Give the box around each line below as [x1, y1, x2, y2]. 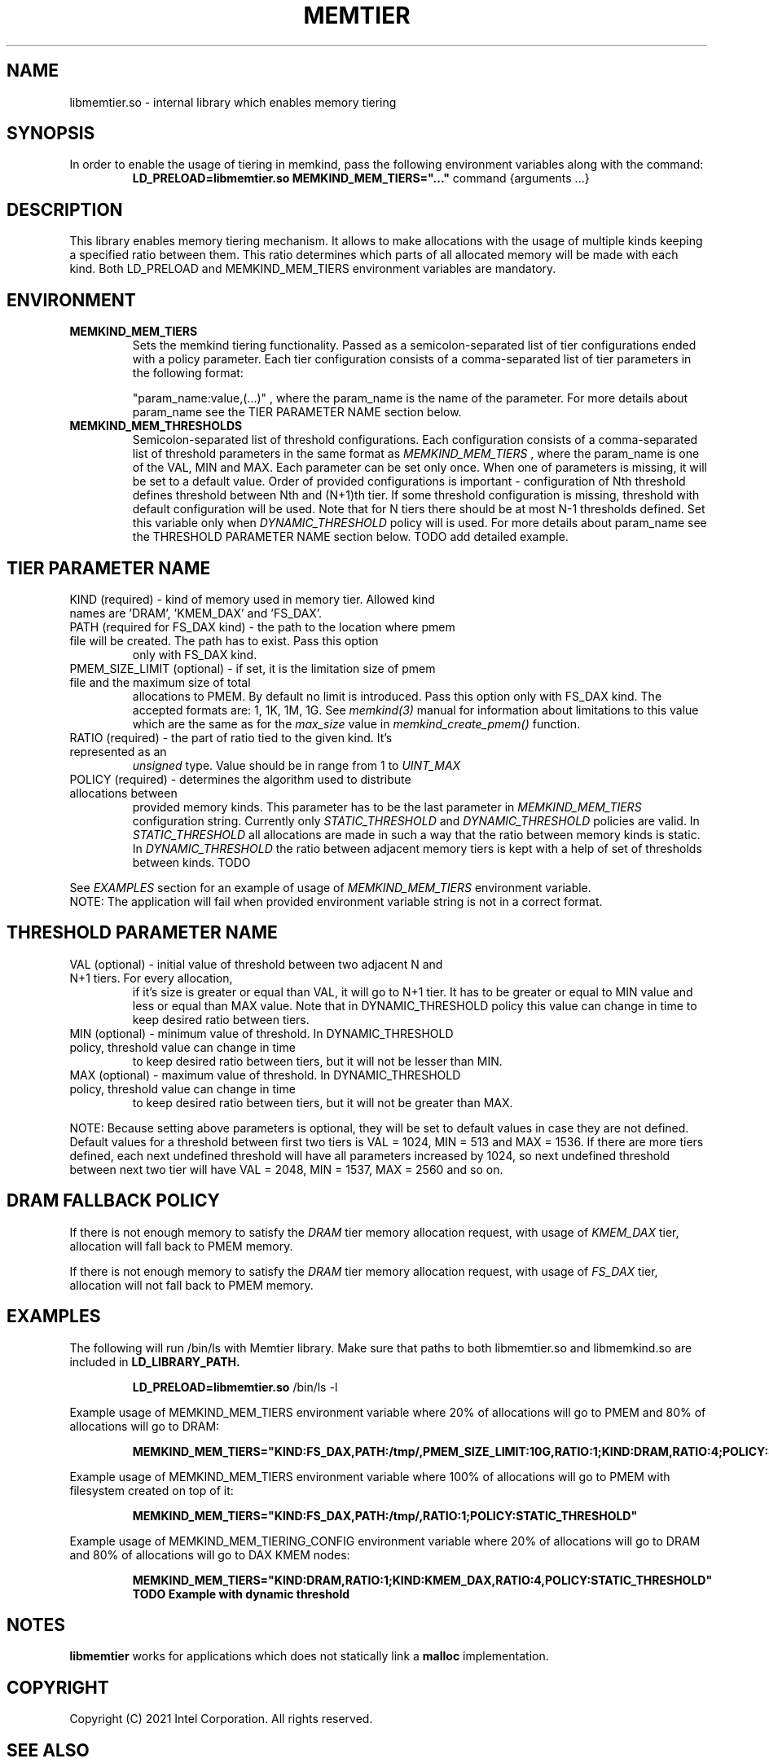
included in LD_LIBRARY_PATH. [69, 1354, 240, 1369]
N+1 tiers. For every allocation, [69, 970, 233, 985]
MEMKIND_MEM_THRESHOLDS [69, 419, 243, 433]
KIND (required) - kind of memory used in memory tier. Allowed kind [69, 591, 435, 606]
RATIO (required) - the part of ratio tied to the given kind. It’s [69, 730, 393, 745]
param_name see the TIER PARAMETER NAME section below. [132, 405, 462, 420]
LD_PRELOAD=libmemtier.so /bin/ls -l [132, 1379, 338, 1394]
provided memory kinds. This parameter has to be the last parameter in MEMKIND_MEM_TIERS [132, 799, 642, 814]
